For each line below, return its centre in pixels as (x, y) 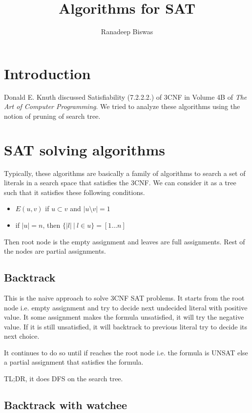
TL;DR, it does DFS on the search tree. (63, 379)
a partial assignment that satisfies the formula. (74, 362)
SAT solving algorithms (84, 149)
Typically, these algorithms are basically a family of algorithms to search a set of (125, 173)
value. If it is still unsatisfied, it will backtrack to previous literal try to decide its (126, 326)
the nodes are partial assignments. (55, 251)
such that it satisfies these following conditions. (74, 192)
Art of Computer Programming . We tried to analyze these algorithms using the (122, 106)
